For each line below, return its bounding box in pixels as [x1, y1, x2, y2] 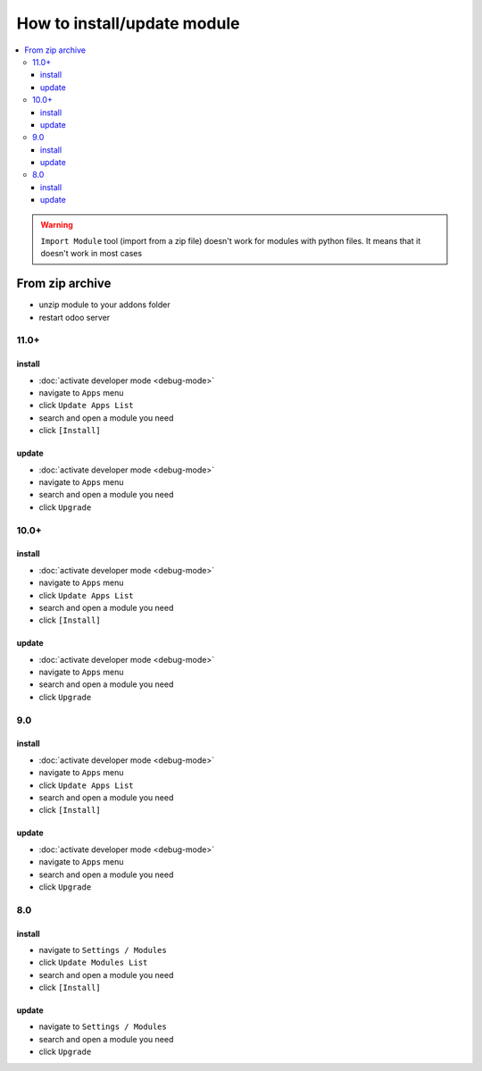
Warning [40, 219, 73, 230]
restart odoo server [38, 312, 111, 322]
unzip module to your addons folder [38, 299, 170, 310]
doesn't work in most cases [40, 248, 143, 259]
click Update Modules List [38, 957, 148, 968]
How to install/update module [16, 13, 240, 33]
